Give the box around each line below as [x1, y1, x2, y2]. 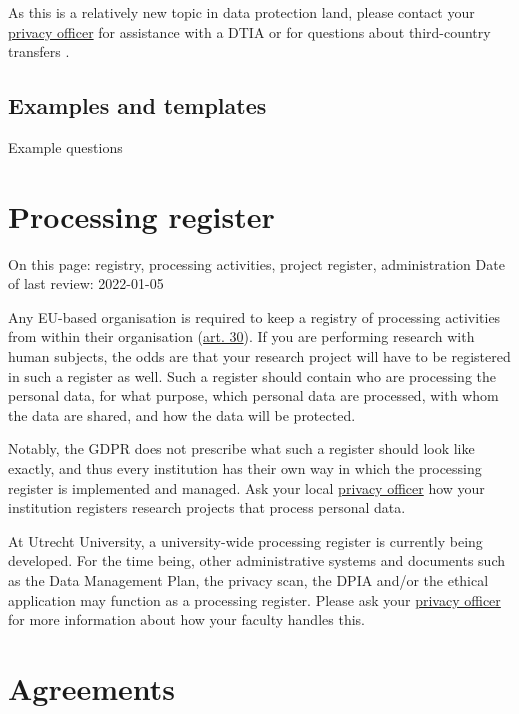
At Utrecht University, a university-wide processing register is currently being [8, 530, 483, 551]
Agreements [8, 667, 176, 708]
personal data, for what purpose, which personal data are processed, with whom [8, 385, 499, 406]
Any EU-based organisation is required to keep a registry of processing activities [8, 306, 501, 327]
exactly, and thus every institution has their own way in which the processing [8, 458, 482, 479]
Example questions [8, 136, 123, 157]
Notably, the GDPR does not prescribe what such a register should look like [8, 438, 475, 459]
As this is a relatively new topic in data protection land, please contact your [8, 2, 475, 22]
